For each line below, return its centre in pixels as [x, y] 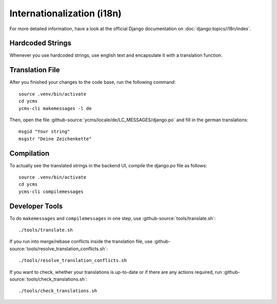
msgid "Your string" [44, 132]
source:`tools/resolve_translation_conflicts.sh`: [58, 249]
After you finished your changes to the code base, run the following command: [93, 82]
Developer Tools [36, 206]
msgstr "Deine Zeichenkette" [55, 139]
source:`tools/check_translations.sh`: [48, 279]
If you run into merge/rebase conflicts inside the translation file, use [81, 242]
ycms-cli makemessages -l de [55, 108]
